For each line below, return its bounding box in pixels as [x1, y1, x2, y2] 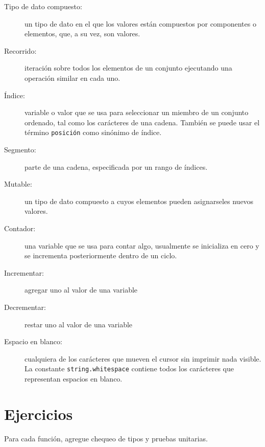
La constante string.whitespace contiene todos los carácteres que [25, 363, 234, 374]
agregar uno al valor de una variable [25, 284, 138, 295]
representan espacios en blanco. [25, 373, 123, 384]
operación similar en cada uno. [25, 72, 121, 83]
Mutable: [4, 178, 32, 189]
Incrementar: [4, 267, 44, 278]
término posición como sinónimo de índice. [25, 127, 162, 138]
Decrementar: [4, 301, 46, 312]
